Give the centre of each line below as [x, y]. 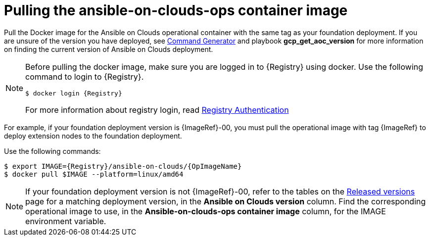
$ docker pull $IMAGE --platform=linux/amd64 [94, 174]
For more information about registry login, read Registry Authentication [157, 110]
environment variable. [66, 221]
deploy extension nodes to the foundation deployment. [93, 136]
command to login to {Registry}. [85, 76]
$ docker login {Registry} [74, 93]
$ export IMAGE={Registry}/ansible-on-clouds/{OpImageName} [123, 166]
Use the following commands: [52, 151]
